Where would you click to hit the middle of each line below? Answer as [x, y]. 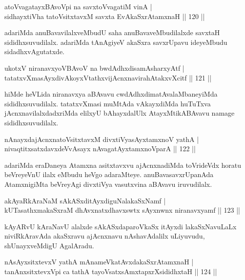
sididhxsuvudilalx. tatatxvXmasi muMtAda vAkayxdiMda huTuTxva [108, 103]
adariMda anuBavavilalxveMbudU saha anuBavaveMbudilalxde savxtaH [112, 32]
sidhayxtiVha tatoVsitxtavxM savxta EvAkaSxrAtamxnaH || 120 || [105, 16]
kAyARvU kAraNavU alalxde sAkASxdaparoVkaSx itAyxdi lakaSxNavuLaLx [121, 226]
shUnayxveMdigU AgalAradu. [49, 245]
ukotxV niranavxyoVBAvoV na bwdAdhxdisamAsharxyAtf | [94, 68]
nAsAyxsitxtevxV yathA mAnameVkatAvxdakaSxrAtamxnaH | [99, 262]
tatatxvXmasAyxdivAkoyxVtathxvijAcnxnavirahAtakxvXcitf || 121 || [108, 77]
